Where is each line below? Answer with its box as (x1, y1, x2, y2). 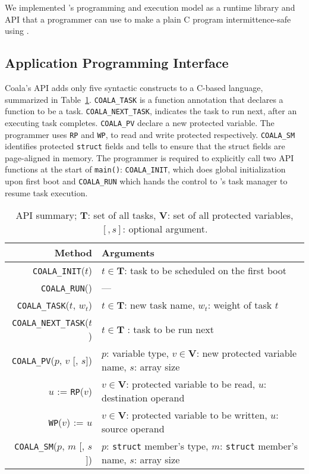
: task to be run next (127, 322, 215, 336)
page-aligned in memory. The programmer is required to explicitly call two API (5, 151, 294, 164)
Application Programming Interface (5, 54, 229, 72)
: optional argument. (122, 222, 208, 236)
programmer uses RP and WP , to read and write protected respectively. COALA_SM (5, 128, 295, 140)
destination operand (102, 391, 185, 405)
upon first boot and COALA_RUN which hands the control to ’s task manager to (5, 175, 288, 187)
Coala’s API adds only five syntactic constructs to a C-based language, (5, 81, 263, 93)
